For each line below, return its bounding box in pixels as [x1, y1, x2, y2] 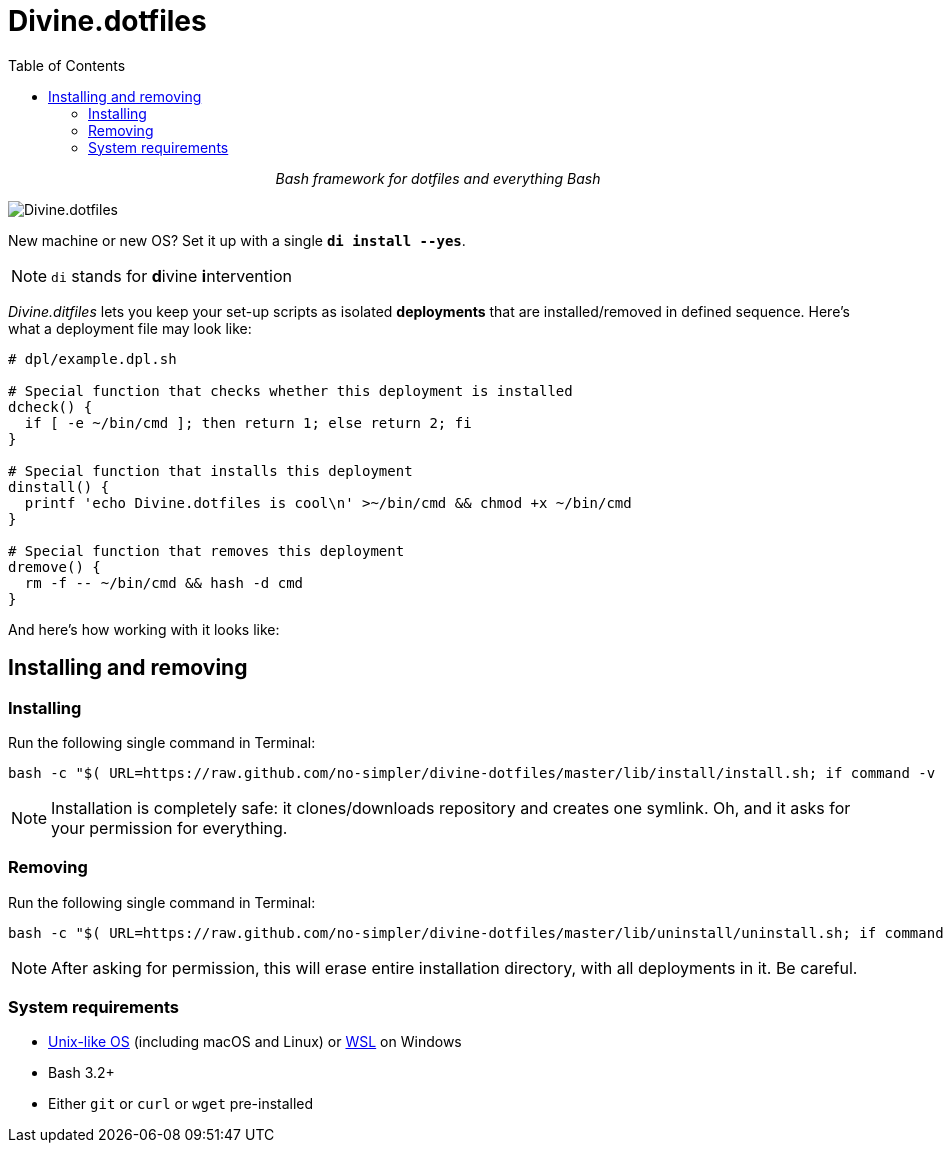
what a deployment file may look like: [8, 319, 252, 337]
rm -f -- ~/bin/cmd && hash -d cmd [24, 574, 304, 591]
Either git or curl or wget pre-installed [48, 1095, 314, 1113]
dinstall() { [8, 478, 110, 495]
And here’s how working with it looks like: [8, 620, 280, 638]
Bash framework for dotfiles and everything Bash [275, 169, 601, 187]
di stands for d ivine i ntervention [51, 265, 292, 286]
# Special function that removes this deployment [8, 542, 405, 559]
